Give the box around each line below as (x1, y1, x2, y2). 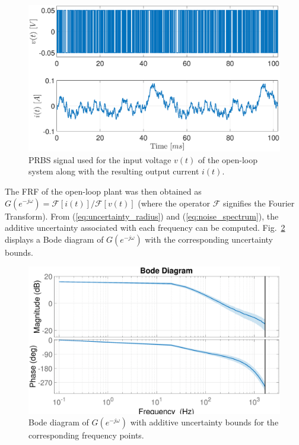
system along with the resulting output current (28, 165, 199, 177)
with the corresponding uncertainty (145, 233, 273, 245)
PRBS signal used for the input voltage (28, 153, 171, 166)
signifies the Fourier (223, 196, 295, 209)
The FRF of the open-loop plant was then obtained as (5, 185, 202, 197)
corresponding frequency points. (28, 429, 144, 441)
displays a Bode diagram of (5, 233, 104, 245)
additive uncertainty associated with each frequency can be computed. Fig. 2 (5, 221, 285, 234)
